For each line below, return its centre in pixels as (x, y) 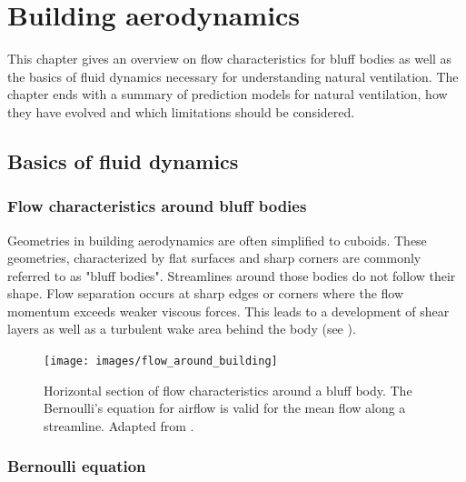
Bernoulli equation (77, 466)
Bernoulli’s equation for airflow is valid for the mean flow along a (225, 408)
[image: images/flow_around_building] (161, 361)
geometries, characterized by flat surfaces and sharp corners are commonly (214, 258)
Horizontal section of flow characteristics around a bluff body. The (228, 390)
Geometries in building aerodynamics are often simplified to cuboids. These (217, 240)
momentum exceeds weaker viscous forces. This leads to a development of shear (228, 311)
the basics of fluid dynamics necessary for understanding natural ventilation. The (233, 76)
